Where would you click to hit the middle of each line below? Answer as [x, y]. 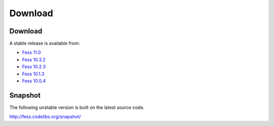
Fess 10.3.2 [34, 59]
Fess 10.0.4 [34, 81]
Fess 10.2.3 [34, 67]
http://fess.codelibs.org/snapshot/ [45, 117]
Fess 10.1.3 [33, 74]
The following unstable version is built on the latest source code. [77, 107]
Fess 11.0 [31, 53]
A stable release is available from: [45, 44]
